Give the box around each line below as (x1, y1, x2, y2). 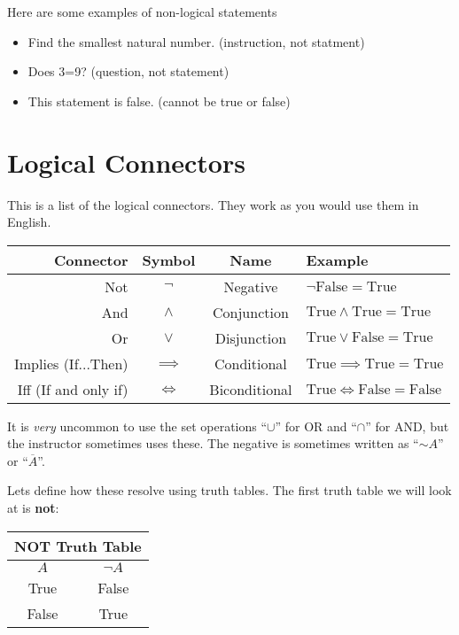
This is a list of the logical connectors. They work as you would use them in (7, 195, 419, 213)
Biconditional (209, 378, 292, 399)
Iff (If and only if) (17, 378, 128, 399)
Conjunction (213, 301, 289, 322)
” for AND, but (365, 416, 449, 435)
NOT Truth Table (14, 535, 142, 556)
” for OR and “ (275, 416, 357, 435)
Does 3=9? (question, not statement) (27, 62, 229, 81)
